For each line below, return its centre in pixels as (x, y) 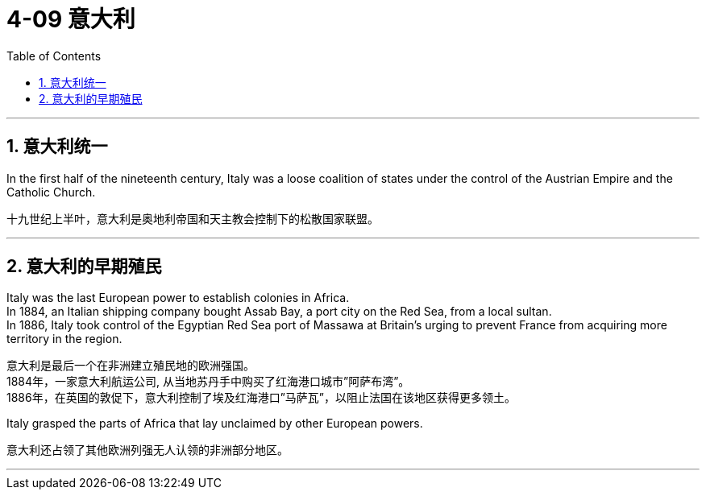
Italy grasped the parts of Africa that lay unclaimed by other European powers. (215, 424)
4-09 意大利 (71, 19)
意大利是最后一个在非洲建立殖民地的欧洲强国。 (131, 366)
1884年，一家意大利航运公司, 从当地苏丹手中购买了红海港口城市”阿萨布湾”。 (208, 382)
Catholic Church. (51, 192)
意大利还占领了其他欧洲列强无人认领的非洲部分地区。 (147, 450)
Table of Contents (54, 56)
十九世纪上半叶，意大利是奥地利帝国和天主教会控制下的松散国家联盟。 (193, 218)
